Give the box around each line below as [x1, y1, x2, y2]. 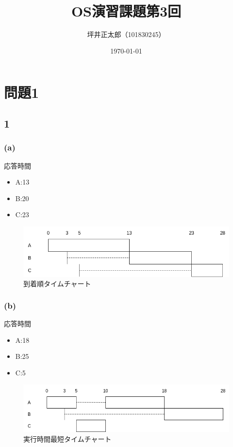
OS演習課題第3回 [71, 1, 182, 21]
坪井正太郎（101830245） [87, 29, 166, 39]
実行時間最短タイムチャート [23, 433, 112, 444]
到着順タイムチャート [23, 279, 91, 289]
